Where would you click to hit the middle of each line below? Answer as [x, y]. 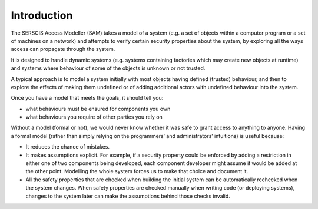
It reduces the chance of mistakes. [68, 147]
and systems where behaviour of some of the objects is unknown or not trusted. [108, 68]
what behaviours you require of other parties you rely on [94, 117]
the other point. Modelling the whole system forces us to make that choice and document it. [137, 171]
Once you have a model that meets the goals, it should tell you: [87, 98]
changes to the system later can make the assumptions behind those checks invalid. [128, 196]
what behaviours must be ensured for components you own [98, 109]
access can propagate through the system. [63, 49]
